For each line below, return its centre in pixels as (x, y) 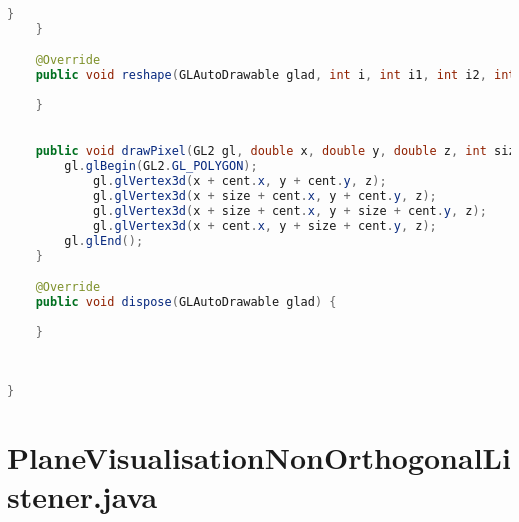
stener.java (82, 496)
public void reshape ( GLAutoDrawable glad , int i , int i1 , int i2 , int (275, 75)
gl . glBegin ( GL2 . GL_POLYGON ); (161, 166)
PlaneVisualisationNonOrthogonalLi (259, 457)
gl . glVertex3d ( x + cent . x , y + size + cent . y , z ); (264, 225)
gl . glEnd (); (104, 240)
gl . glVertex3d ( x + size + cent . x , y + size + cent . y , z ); (289, 210)
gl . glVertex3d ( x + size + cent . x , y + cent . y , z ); (264, 196)
